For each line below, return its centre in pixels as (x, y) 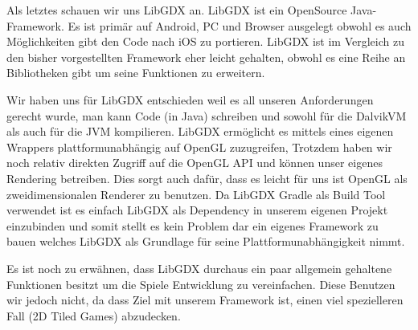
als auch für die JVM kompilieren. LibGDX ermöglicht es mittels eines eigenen (200, 131)
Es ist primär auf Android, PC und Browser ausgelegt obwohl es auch (240, 25)
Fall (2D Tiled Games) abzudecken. (94, 315)
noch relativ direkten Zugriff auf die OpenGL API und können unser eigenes (195, 163)
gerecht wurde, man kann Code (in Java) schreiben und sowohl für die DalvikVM (207, 115)
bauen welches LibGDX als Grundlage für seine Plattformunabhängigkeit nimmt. (206, 241)
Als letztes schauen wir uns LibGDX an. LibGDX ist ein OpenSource (177, 10)
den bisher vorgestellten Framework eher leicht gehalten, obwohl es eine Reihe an (206, 57)
